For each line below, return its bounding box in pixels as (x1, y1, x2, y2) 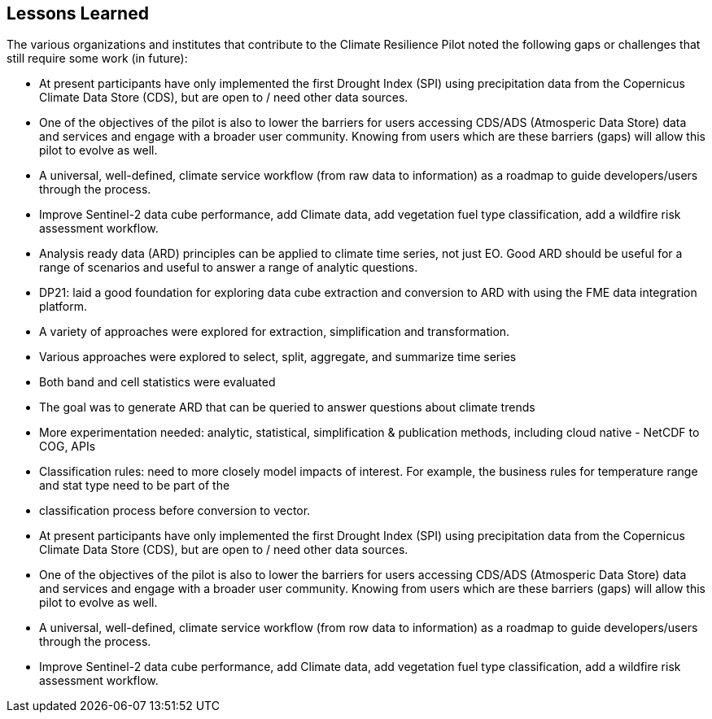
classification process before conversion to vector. (39, 503, 311, 518)
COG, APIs (39, 439, 96, 454)
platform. (39, 299, 88, 314)
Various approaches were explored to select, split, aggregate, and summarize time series (39, 350, 517, 364)
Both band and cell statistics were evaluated (39, 375, 276, 390)
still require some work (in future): (7, 51, 188, 66)
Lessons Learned (7, 3, 149, 24)
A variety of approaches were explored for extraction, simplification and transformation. (39, 325, 510, 339)
